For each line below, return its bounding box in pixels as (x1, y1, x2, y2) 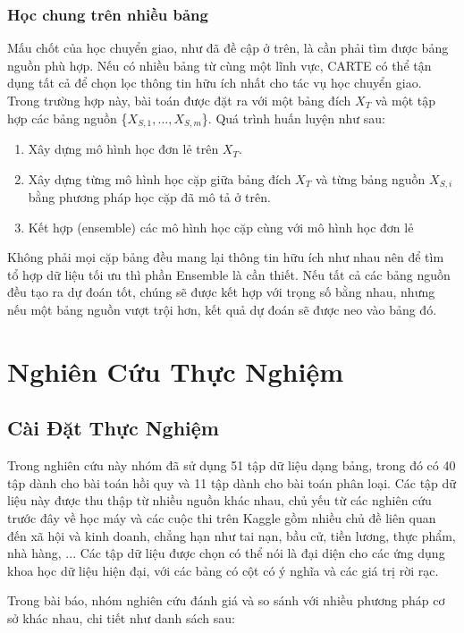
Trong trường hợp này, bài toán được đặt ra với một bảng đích (7, 91, 351, 109)
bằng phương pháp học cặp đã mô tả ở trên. (28, 188, 271, 207)
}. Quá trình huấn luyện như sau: (201, 108, 385, 127)
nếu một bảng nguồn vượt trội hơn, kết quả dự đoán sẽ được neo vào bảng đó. (7, 300, 437, 319)
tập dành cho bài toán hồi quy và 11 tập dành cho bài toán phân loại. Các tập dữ (7, 473, 457, 492)
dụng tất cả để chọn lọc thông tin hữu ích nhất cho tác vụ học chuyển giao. (7, 73, 422, 92)
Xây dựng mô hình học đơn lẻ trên (28, 139, 219, 158)
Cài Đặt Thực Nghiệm (7, 414, 219, 442)
